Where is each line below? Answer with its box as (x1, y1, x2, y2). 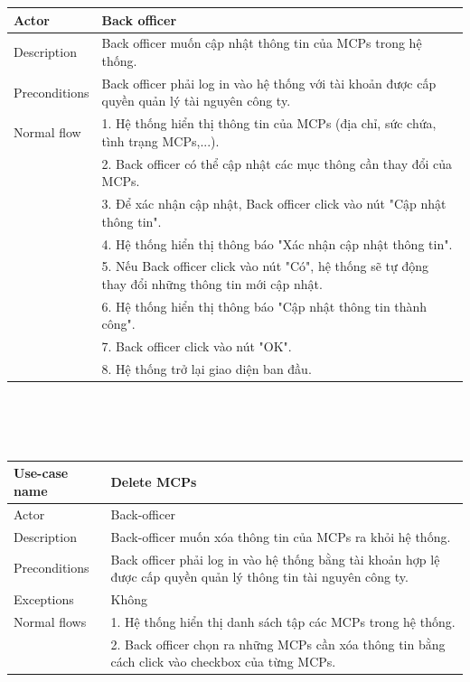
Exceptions (14, 590, 74, 609)
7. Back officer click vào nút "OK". (101, 337, 292, 356)
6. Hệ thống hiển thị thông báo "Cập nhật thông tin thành (101, 296, 428, 315)
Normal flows (14, 612, 87, 631)
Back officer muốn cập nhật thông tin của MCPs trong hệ (101, 33, 422, 52)
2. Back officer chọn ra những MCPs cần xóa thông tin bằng (110, 634, 446, 653)
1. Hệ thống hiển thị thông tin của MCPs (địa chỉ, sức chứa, (101, 114, 437, 133)
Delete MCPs (110, 472, 197, 491)
